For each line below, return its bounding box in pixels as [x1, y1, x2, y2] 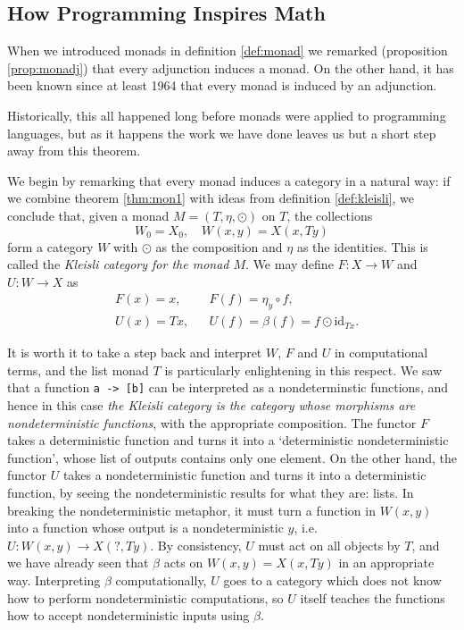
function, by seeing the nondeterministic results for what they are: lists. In [7, 483, 414, 501]
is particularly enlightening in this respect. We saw [164, 360, 443, 379]
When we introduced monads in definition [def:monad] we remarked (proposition [7, 41, 448, 60]
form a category [7, 237, 94, 256]
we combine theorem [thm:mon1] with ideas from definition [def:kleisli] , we [7, 189, 415, 207]
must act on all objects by [258, 535, 401, 554]
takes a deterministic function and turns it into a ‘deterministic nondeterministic [7, 431, 449, 449]
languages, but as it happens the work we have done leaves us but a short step [7, 123, 436, 142]
